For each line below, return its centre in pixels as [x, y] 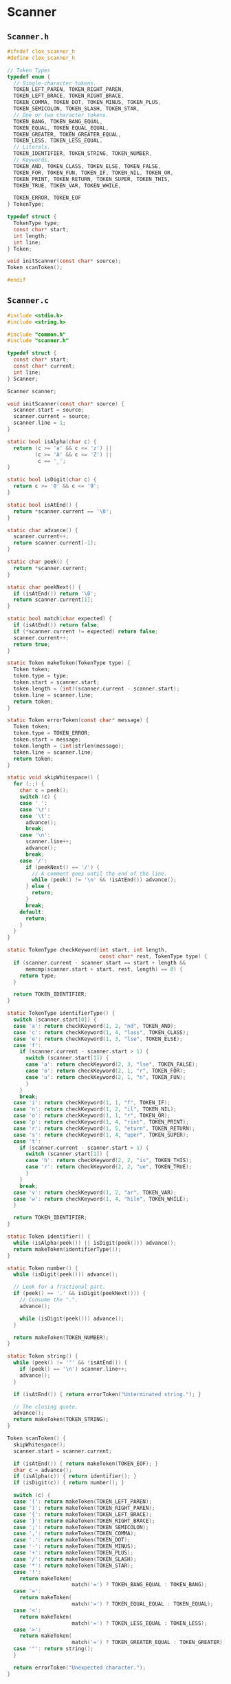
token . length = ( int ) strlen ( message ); [69, 746]
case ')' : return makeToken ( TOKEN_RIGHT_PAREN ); [84, 1508]
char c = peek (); [44, 790]
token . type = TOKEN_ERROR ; [52, 733]
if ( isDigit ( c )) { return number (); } [69, 1483]
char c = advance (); [43, 1470]
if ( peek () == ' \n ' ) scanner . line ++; [74, 1369]
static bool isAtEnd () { [43, 505]
